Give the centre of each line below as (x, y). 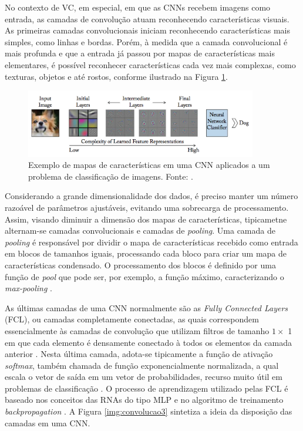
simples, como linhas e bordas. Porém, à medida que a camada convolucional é (146, 41)
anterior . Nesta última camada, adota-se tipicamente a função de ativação (139, 354)
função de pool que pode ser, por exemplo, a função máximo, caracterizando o (144, 276)
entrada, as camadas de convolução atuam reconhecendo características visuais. (147, 18)
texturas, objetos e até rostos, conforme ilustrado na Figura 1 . (116, 76)
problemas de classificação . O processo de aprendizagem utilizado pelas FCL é (147, 388)
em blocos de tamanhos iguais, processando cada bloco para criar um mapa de (146, 253)
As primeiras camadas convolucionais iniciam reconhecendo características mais (148, 30)
